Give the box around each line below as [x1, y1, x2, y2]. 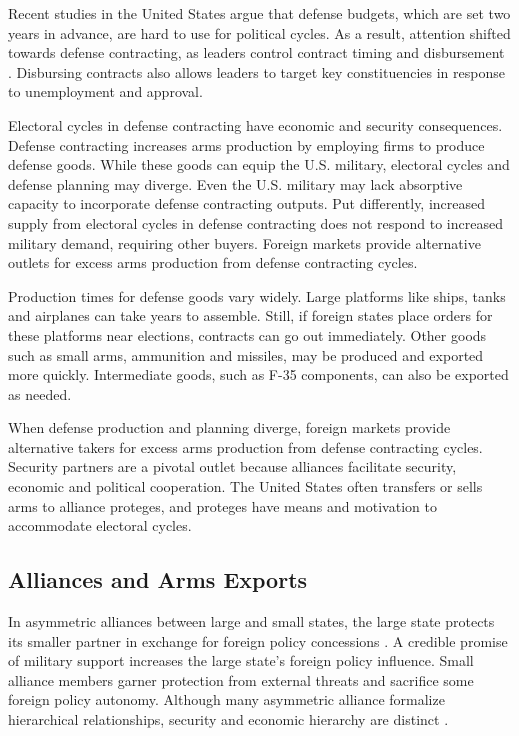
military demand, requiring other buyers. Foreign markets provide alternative [8, 232, 481, 253]
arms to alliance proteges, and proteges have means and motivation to [8, 495, 437, 516]
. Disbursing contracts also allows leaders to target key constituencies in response [8, 61, 505, 82]
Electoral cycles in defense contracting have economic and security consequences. [8, 114, 503, 135]
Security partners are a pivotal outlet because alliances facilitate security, [8, 456, 457, 477]
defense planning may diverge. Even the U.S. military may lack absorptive [8, 173, 463, 194]
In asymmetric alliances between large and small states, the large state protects [8, 611, 495, 632]
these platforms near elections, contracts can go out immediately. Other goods [8, 324, 487, 345]
